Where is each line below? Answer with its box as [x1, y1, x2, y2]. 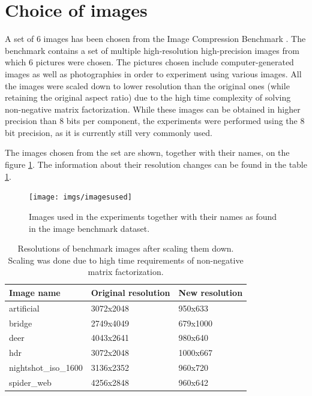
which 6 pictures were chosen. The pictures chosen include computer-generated [5, 56, 294, 68]
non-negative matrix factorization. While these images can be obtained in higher [5, 102, 301, 115]
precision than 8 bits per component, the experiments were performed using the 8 [5, 114, 305, 127]
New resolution [178, 286, 243, 298]
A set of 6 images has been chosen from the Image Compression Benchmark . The [5, 32, 306, 45]
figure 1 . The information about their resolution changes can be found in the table [5, 158, 307, 171]
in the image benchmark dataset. [29, 222, 150, 234]
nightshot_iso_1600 [9, 361, 83, 374]
